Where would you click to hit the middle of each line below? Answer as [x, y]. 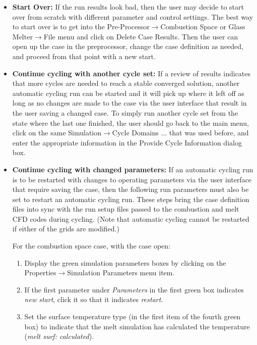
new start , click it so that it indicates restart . [94, 299]
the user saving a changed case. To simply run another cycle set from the [125, 112]
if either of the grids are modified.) [66, 229]
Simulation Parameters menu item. [121, 273]
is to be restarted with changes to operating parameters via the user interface [132, 179]
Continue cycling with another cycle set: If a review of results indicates [132, 73]
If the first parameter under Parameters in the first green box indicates [134, 289]
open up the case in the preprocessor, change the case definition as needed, [128, 46]
